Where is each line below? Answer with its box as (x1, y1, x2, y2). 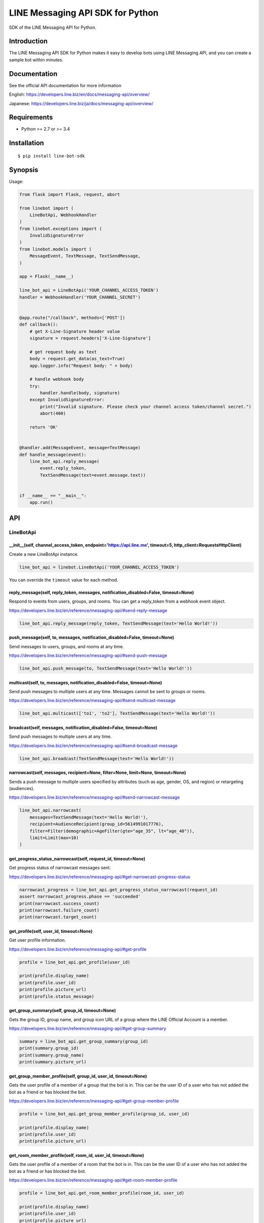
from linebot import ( (19, 205, 74, 211)
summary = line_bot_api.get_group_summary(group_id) (19, 1039, 149, 1044)
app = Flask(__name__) (19, 274, 74, 279)
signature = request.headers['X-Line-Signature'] (29, 335, 151, 341)
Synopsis (9, 165, 39, 174)
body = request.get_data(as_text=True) (29, 356, 126, 362)
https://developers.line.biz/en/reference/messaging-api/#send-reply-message (9, 607, 167, 613)
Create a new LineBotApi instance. (9, 551, 79, 557)
